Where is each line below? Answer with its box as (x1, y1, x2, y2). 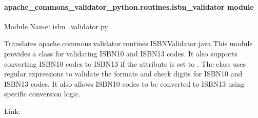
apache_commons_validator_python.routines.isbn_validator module (4, 1, 254, 12)
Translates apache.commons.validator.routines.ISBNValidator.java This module (4, 38, 253, 49)
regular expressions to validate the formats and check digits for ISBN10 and (4, 68, 243, 79)
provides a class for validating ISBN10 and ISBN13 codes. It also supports (4, 48, 237, 58)
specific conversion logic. (4, 88, 81, 99)
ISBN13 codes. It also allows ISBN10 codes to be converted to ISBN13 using (4, 78, 245, 89)
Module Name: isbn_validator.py (4, 21, 108, 31)
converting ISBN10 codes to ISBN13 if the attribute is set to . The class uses (4, 58, 246, 69)
